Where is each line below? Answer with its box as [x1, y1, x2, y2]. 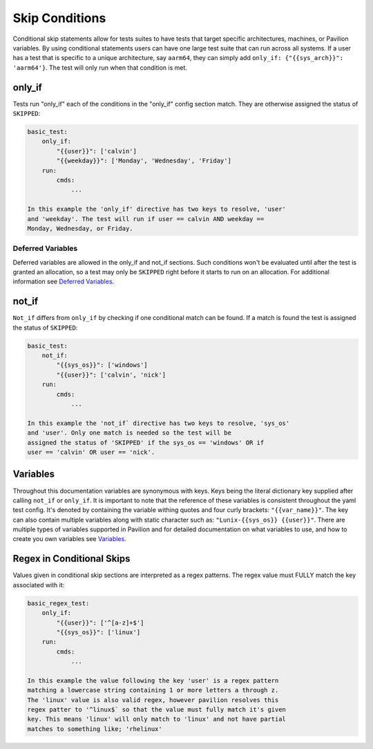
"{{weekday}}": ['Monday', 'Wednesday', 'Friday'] [56, 157, 231, 165]
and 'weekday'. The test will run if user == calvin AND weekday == [27, 215, 265, 222]
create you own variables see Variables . [12, 535, 127, 543]
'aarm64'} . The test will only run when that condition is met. [12, 63, 188, 72]
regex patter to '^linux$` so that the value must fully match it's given [27, 705, 287, 714]
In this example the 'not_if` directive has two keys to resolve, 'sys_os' [27, 419, 290, 427]
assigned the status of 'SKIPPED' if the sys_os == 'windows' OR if [27, 439, 265, 446]
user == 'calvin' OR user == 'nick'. [27, 448, 155, 456]
